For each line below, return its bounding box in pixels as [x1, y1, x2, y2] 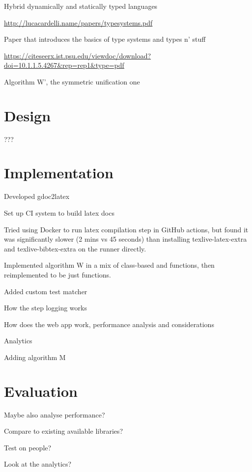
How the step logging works [4, 303, 87, 313]
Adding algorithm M [4, 352, 66, 362]
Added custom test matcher [4, 286, 87, 296]
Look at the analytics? [4, 459, 72, 469]
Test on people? [4, 442, 52, 452]
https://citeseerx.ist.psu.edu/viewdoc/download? [4, 50, 151, 60]
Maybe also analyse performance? [4, 409, 105, 419]
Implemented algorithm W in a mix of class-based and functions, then [4, 260, 215, 270]
